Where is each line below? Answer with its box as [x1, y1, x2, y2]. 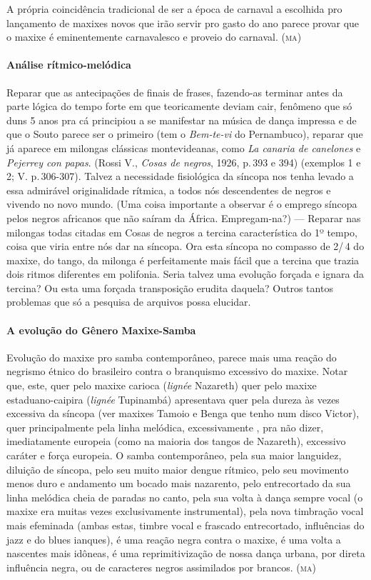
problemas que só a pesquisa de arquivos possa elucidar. [6, 294, 251, 309]
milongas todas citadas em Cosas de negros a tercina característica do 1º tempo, [6, 224, 357, 239]
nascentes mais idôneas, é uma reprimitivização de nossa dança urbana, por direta [6, 546, 365, 561]
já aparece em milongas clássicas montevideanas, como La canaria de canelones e [6, 140, 361, 155]
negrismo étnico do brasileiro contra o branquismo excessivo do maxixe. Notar [6, 364, 348, 379]
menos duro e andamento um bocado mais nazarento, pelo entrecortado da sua [6, 476, 351, 491]
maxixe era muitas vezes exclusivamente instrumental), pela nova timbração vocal [6, 504, 364, 519]
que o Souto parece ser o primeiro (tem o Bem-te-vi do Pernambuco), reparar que [6, 126, 363, 141]
